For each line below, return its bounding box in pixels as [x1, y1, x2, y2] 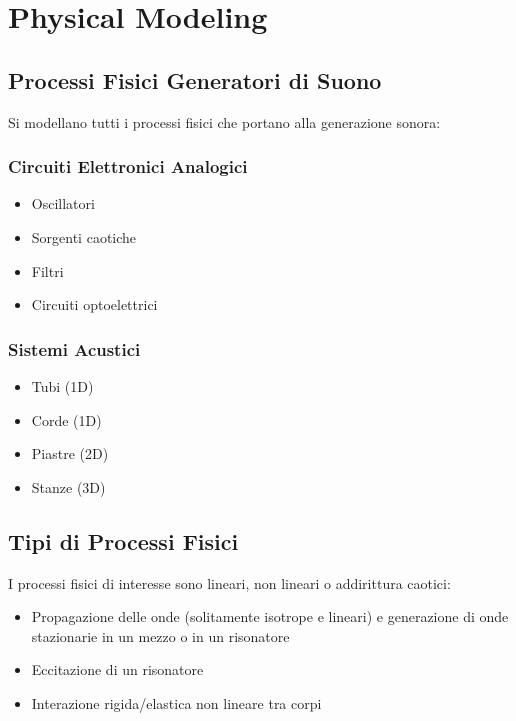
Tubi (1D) [31, 375, 94, 396]
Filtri [31, 260, 64, 281]
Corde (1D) [31, 409, 102, 430]
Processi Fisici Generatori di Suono [8, 64, 382, 95]
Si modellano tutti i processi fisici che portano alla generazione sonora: [8, 111, 441, 132]
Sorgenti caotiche [31, 226, 137, 247]
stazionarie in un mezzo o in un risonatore [31, 625, 290, 646]
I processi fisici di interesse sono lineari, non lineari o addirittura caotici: [8, 572, 451, 593]
